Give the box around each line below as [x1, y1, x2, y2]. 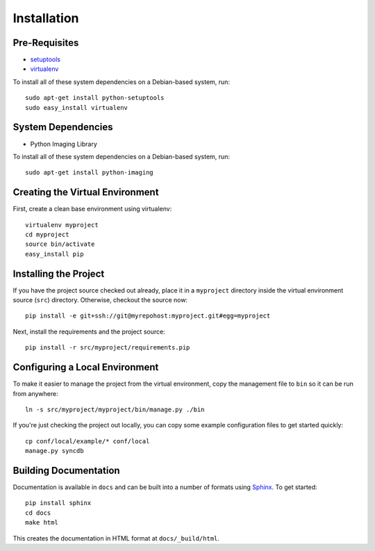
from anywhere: [12, 389, 58, 397]
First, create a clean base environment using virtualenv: [12, 205, 172, 213]
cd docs [25, 509, 51, 517]
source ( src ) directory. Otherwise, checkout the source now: [12, 296, 187, 304]
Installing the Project [12, 268, 105, 279]
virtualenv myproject [25, 221, 99, 229]
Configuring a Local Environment [12, 361, 159, 373]
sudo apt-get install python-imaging [25, 169, 154, 176]
